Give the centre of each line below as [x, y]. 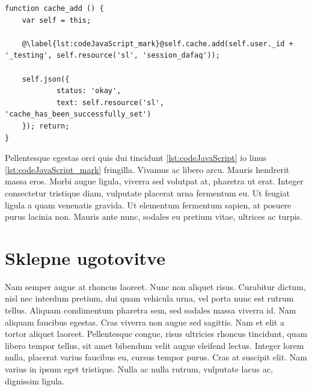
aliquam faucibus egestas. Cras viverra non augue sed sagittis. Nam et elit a [145, 322]
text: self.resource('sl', [110, 102]
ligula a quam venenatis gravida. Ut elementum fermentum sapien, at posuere [148, 205]
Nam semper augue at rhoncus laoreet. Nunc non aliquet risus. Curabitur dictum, [155, 286]
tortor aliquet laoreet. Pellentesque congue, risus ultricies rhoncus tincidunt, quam [156, 334]
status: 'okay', [89, 91]
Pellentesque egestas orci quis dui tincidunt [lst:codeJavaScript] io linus [136, 158]
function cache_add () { [54, 8]
